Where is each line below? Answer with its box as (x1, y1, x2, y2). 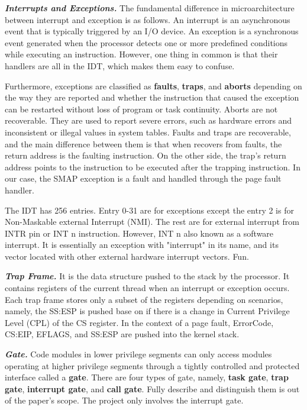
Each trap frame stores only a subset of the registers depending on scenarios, (5, 293, 283, 305)
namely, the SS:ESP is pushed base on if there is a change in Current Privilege (5, 305, 290, 317)
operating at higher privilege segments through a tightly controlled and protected (5, 359, 300, 372)
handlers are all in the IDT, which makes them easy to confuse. (5, 59, 235, 72)
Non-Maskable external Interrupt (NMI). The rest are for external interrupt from (5, 215, 299, 228)
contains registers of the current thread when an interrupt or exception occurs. (5, 282, 290, 294)
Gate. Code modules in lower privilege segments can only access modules (5, 348, 272, 360)
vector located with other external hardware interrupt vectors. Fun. (5, 250, 249, 262)
